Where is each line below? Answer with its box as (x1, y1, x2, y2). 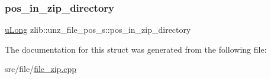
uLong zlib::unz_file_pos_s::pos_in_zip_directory (5, 23, 191, 36)
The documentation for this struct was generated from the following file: (5, 43, 267, 55)
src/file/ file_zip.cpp (5, 63, 77, 75)
